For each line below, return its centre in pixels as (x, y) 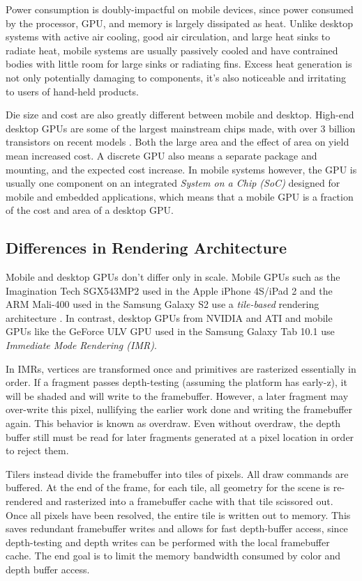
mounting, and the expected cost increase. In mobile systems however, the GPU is (181, 169)
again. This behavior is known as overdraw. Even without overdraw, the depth (173, 423)
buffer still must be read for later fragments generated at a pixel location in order (180, 436)
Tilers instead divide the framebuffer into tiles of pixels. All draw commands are (177, 473)
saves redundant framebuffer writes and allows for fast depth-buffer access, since (177, 528)
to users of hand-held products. (72, 91)
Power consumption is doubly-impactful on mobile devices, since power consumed (180, 9)
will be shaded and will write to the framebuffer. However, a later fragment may (177, 395)
